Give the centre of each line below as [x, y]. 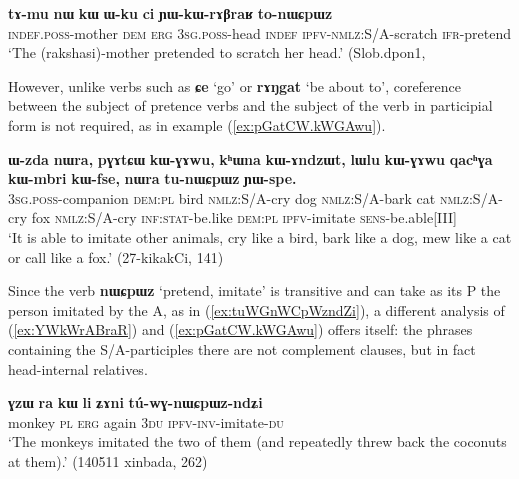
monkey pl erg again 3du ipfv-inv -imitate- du [146, 421]
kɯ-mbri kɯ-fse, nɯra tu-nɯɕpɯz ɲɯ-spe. [152, 178]
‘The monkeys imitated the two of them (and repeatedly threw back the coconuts [257, 441]
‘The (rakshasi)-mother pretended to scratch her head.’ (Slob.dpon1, [217, 52]
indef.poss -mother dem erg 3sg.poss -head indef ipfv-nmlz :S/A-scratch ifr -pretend [260, 32]
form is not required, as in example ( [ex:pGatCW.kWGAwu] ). [197, 124]
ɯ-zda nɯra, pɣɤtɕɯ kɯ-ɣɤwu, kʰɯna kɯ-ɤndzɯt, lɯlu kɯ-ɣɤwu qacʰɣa [250, 158]
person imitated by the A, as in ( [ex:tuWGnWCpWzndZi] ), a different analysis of [256, 309]
